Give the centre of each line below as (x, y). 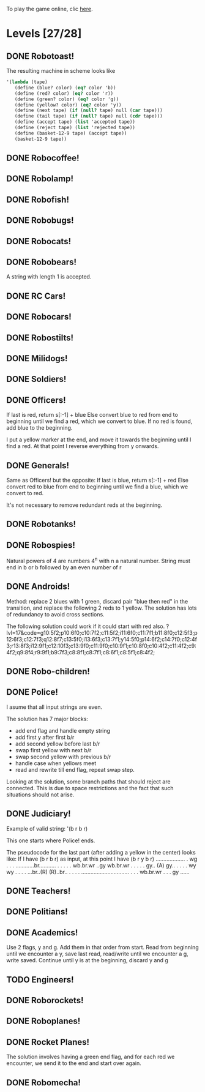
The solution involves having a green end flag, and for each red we (91, 1057)
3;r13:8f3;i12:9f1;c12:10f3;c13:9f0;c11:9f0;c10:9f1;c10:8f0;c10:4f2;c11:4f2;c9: (102, 646)
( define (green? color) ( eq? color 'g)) (67, 99)
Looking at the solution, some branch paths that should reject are (88, 781)
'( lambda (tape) (27, 82)
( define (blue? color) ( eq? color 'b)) (65, 88)
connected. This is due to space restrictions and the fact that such (90, 788)
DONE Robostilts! (40, 338)
